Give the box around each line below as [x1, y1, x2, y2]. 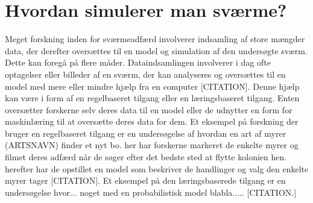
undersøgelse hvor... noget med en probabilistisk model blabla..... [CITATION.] [5, 186, 297, 198]
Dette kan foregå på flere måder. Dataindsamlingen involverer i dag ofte [5, 56, 271, 69]
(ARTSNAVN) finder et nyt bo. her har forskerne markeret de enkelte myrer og [5, 139, 299, 151]
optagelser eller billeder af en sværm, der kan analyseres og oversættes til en [5, 67, 286, 80]
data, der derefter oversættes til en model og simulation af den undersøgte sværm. [5, 44, 308, 57]
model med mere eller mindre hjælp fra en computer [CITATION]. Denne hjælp [5, 80, 300, 92]
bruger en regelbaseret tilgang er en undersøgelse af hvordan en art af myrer [5, 126, 286, 139]
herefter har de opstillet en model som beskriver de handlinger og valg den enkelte [5, 162, 309, 175]
